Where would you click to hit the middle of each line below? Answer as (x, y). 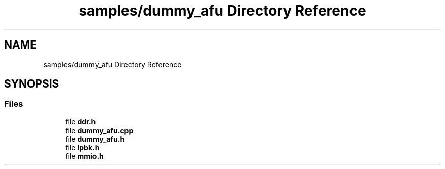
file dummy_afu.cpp (99, 130)
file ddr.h (81, 121)
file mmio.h (84, 156)
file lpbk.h (82, 147)
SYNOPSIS (32, 84)
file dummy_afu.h (95, 139)
